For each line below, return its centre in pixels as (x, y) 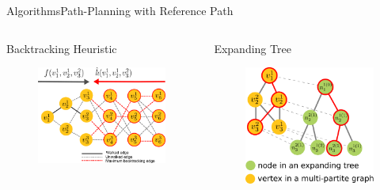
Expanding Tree (253, 48)
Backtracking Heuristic (62, 48)
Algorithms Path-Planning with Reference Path (120, 10)
